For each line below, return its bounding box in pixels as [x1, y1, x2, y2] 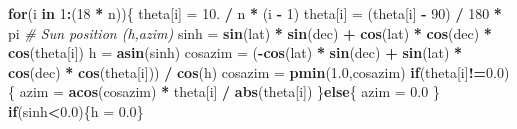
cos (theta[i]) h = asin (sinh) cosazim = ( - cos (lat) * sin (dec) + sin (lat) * [8, 42, 463, 63]
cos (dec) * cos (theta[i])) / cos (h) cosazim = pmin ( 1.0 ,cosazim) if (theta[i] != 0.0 [8, 61, 504, 82]
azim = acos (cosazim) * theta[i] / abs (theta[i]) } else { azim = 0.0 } [19, 81, 440, 102]
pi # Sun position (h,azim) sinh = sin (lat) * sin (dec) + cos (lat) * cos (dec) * [8, 22, 492, 43]
